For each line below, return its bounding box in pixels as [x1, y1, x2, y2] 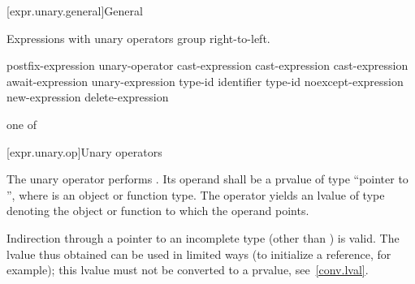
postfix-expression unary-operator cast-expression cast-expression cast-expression [6, 57, 409, 74]
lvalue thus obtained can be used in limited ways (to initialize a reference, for [6, 245, 391, 262]
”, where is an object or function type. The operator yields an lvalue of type [6, 186, 385, 203]
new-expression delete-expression [6, 88, 169, 105]
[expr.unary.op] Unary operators [6, 143, 162, 160]
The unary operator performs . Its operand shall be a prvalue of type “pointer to [6, 170, 409, 187]
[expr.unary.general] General [6, 2, 143, 19]
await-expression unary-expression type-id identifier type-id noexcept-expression [6, 72, 404, 89]
